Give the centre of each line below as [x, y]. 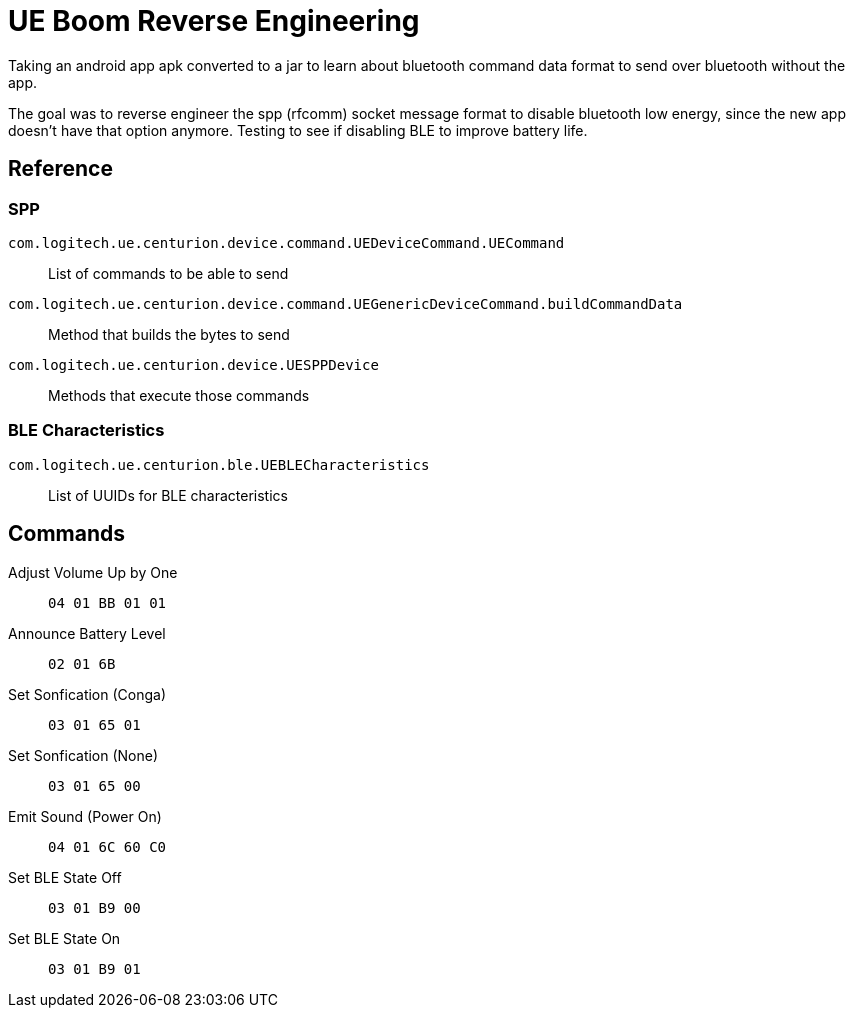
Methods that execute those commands [179, 395]
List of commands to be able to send [168, 273]
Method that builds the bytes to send [169, 334]
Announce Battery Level [87, 633]
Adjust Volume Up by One [93, 572]
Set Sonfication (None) [83, 755]
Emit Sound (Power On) [85, 816]
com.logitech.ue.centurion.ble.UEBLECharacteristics [219, 464]
